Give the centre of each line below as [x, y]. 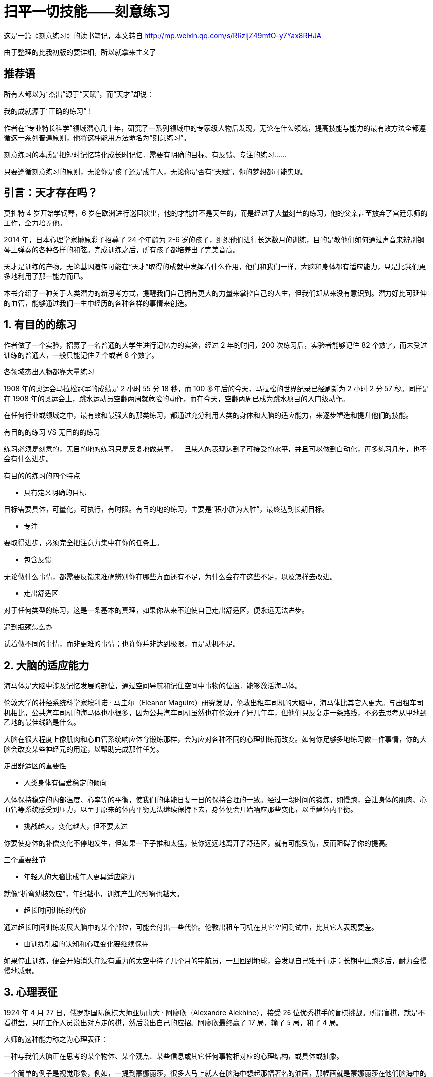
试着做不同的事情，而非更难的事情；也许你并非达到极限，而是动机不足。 [122, 644]
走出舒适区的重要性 [35, 766]
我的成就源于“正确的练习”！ [49, 111]
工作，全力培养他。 [35, 223]
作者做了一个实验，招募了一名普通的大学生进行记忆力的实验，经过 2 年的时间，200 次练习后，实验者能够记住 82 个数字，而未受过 [216, 345]
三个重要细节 [25, 860]
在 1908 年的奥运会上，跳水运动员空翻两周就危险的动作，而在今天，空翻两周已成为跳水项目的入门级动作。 [177, 399]
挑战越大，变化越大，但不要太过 [76, 826]
